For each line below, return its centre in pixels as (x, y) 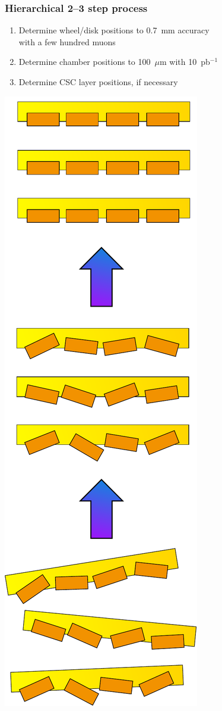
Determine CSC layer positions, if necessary (98, 82)
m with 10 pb (185, 62)
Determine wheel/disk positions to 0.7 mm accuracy (114, 30)
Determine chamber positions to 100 (85, 62)
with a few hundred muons (67, 41)
